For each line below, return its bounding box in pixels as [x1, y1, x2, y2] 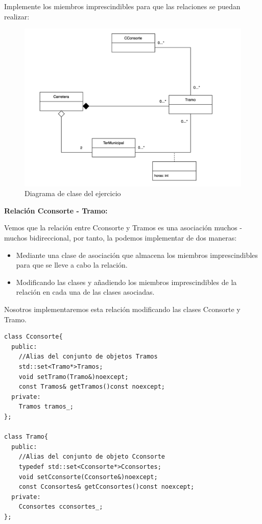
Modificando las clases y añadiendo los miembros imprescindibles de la [16, 276, 237, 287]
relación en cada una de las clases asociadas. [16, 287, 155, 297]
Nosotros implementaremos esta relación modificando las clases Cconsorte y [4, 304, 241, 314]
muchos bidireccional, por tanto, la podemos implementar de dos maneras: [4, 232, 237, 243]
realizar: [4, 11, 30, 21]
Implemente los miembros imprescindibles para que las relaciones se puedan [4, 1, 241, 11]
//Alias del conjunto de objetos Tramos [18, 353, 158, 361]
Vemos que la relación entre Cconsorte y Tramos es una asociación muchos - [4, 222, 243, 233]
